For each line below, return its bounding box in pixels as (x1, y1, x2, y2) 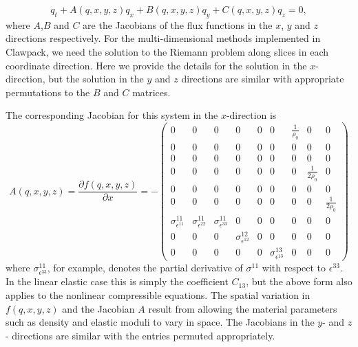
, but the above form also (246, 274, 352, 289)
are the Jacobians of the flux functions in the (83, 17, 273, 32)
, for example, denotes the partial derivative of (47, 260, 243, 275)
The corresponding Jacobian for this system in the (6, 108, 218, 122)
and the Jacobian (62, 301, 135, 315)
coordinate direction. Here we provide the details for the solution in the (6, 58, 307, 72)
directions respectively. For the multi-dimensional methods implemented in (6, 31, 321, 45)
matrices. (132, 85, 171, 99)
